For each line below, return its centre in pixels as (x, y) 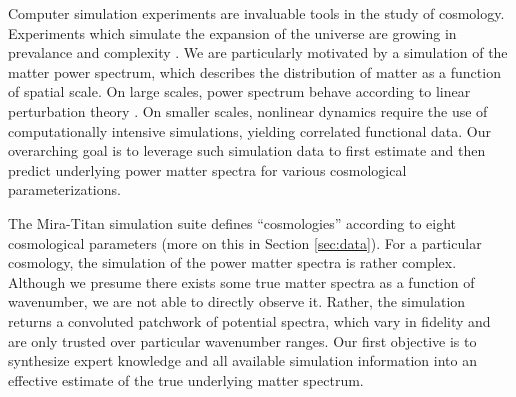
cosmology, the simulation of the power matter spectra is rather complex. (232, 262)
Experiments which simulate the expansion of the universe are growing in (232, 32)
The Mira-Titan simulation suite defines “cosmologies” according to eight (232, 222)
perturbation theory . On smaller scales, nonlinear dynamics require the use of (248, 110)
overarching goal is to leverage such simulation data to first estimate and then (247, 150)
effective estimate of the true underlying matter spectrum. (186, 379)
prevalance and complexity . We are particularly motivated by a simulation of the (258, 52)
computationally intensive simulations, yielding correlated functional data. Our (250, 130)
